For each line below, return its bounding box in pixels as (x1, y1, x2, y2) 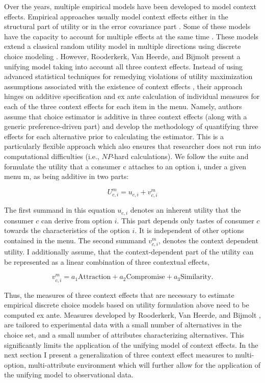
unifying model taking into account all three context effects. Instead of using (4, 61, 243, 71)
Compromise (126, 273, 165, 281)
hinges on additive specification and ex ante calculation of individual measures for (4, 91, 260, 101)
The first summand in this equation (4, 205, 115, 215)
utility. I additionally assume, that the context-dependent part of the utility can (4, 246, 254, 257)
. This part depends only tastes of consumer (117, 215, 254, 225)
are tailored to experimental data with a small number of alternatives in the (4, 319, 242, 330)
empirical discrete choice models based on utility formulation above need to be (4, 299, 249, 310)
